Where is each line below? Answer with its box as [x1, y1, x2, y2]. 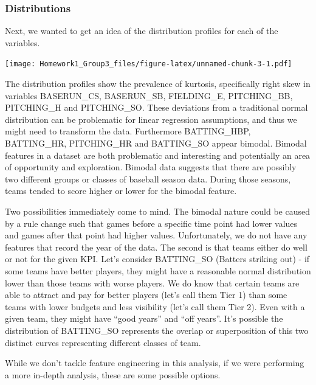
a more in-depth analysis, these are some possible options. [5, 368, 221, 381]
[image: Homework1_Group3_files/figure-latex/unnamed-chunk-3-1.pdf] [5, 60, 292, 69]
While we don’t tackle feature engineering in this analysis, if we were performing [5, 356, 304, 369]
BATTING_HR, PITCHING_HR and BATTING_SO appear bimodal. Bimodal [5, 137, 307, 150]
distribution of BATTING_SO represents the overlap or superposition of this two [5, 324, 309, 336]
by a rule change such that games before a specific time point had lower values [5, 217, 298, 229]
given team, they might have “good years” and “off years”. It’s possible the [5, 312, 283, 325]
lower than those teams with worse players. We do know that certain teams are [5, 276, 300, 289]
